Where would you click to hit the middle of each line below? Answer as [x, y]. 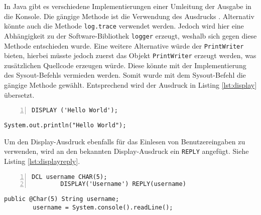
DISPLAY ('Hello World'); [75, 111]
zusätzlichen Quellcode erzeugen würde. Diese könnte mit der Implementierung [125, 65]
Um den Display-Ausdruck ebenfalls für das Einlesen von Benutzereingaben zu [125, 141]
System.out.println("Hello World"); [65, 126]
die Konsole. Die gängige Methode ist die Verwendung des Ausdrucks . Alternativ [129, 16]
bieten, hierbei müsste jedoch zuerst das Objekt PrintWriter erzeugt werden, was [130, 55]
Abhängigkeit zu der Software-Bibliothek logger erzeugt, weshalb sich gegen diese [130, 35]
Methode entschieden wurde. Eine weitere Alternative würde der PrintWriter [124, 45]
